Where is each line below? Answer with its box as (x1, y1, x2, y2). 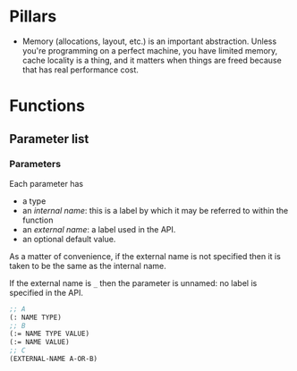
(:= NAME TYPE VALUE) (9, 329, 90, 339)
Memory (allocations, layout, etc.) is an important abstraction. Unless (21, 36, 277, 46)
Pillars (9, 6, 57, 27)
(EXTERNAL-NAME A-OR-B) (9, 355, 98, 364)
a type (21, 195, 47, 207)
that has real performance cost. (21, 64, 139, 75)
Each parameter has (9, 178, 83, 189)
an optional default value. (21, 233, 116, 244)
